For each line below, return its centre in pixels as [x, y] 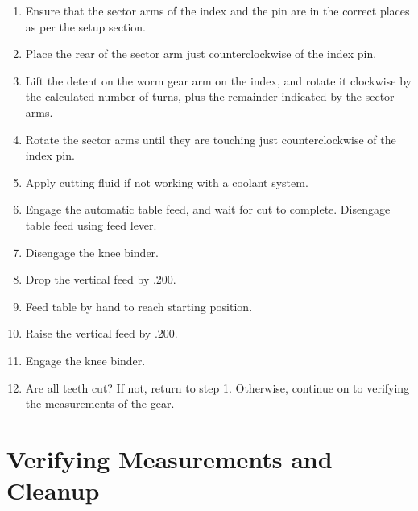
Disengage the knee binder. [92, 252]
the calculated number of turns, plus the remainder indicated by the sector [210, 96]
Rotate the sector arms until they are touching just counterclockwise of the [211, 139]
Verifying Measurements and [170, 458]
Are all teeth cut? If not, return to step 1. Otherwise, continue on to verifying [217, 387]
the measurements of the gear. [100, 403]
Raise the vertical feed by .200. [101, 333]
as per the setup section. [85, 26]
